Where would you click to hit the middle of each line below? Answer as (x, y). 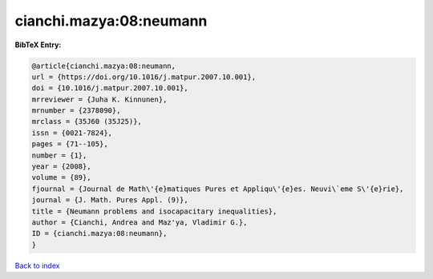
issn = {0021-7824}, (72, 133)
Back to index (37, 265)
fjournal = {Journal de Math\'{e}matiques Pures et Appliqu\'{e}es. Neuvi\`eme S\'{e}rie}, (218, 189)
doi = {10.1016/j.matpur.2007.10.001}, (110, 88)
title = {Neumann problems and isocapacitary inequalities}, (154, 211)
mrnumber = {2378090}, (76, 111)
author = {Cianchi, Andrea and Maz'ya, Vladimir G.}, (140, 223)
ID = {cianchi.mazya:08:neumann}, (99, 233)
